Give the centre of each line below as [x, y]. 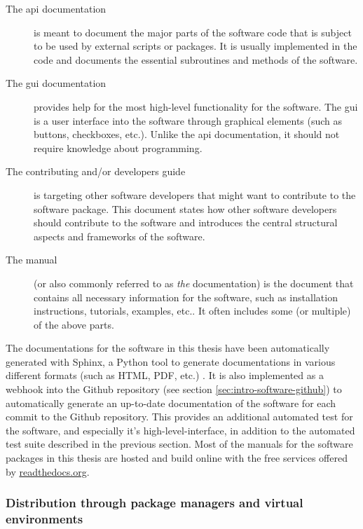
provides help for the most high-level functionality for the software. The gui [196, 106]
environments [44, 519]
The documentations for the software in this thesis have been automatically [168, 348]
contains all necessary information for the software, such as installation [186, 297]
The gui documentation [56, 83]
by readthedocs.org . [48, 471]
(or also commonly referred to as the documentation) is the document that [194, 283]
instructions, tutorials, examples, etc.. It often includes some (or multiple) [192, 311]
